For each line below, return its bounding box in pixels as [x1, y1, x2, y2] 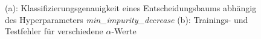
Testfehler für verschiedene [5, 25, 103, 37]
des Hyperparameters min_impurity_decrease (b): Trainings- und [5, 13, 248, 25]
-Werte [111, 25, 137, 37]
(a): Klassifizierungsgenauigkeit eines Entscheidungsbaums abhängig [5, 2, 257, 14]
